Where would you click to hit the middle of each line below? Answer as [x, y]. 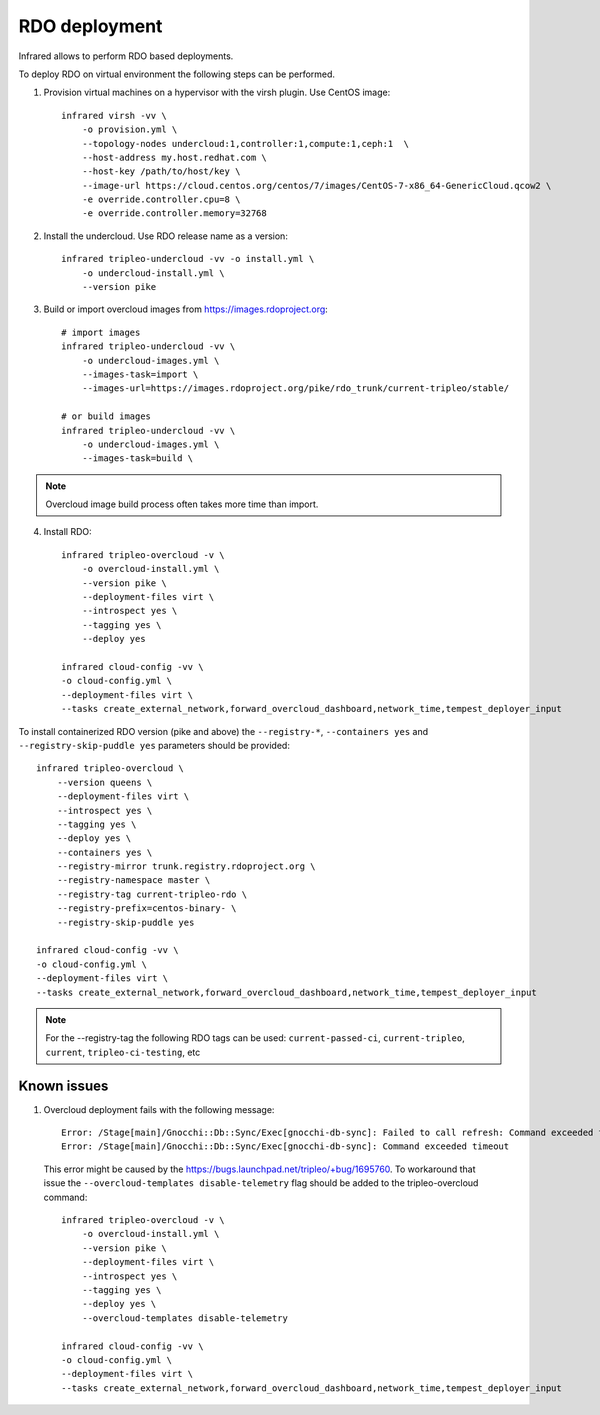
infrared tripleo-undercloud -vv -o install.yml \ [188, 259]
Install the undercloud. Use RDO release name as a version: [166, 236]
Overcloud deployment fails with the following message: [159, 1109]
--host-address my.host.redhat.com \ [174, 157]
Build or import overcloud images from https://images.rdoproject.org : [186, 309]
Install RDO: [67, 532]
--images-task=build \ [137, 458]
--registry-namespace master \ [133, 880]
